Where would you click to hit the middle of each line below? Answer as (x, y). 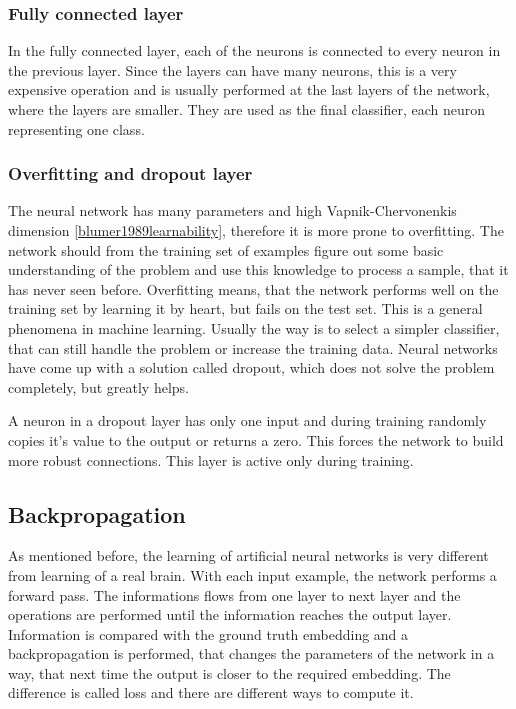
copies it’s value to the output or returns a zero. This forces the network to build (256, 439)
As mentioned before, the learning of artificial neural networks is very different (248, 555)
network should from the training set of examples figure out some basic (226, 249)
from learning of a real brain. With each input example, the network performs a (252, 574)
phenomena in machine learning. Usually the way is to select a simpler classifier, (254, 327)
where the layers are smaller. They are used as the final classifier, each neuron (247, 109)
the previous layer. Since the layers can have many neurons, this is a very (232, 69)
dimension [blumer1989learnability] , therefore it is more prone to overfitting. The (256, 230)
